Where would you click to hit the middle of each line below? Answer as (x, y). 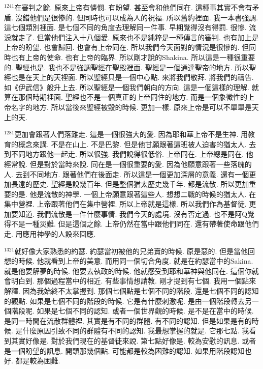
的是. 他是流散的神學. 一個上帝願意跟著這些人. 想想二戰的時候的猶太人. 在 (134, 194)
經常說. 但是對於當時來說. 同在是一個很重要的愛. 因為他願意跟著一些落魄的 (128, 164)
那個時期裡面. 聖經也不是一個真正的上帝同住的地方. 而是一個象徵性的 (133, 97)
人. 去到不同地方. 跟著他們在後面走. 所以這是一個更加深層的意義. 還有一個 (127, 174)
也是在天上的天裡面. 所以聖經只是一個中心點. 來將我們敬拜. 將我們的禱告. (132, 77)
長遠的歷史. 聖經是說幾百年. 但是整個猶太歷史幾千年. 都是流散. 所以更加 (130, 184)
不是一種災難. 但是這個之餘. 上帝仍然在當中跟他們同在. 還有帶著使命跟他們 (135, 224)
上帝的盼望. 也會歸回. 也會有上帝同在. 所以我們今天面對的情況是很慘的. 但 (127, 47)
